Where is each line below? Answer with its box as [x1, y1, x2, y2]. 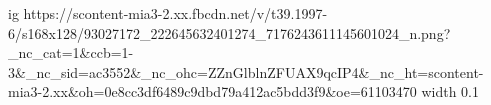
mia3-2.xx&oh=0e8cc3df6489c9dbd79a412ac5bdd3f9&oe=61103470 [8, 81, 417, 102]
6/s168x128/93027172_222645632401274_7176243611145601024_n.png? [8, 22, 451, 43]
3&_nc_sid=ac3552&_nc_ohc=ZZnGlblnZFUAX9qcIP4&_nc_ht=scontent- [8, 61, 484, 82]
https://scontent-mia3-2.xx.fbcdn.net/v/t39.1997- [23, 3, 328, 23]
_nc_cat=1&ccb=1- [8, 42, 134, 63]
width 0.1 [421, 81, 479, 102]
